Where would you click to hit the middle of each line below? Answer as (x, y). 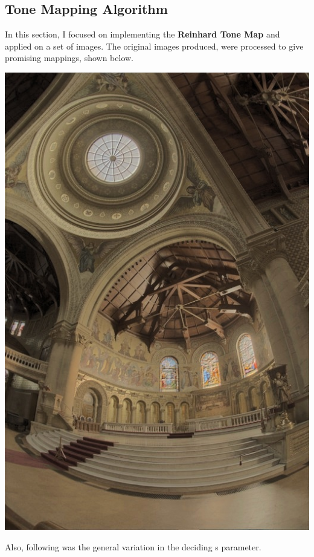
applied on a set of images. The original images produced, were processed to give (154, 46)
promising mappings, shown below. (69, 58)
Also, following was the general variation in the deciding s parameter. (133, 546)
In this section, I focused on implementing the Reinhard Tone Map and (143, 34)
